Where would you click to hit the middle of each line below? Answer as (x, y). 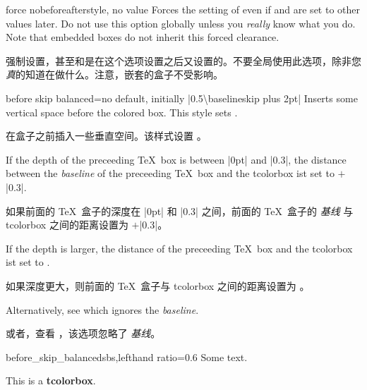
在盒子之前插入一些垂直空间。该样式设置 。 (106, 136)
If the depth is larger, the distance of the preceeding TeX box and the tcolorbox (179, 248)
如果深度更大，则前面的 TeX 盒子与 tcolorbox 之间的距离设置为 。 (158, 285)
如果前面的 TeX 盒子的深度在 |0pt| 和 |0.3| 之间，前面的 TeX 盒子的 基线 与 (180, 211)
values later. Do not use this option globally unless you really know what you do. (181, 23)
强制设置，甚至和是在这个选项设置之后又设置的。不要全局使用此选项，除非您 (183, 60)
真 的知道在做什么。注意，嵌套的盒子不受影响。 (114, 74)
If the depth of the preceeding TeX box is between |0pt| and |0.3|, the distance (176, 159)
